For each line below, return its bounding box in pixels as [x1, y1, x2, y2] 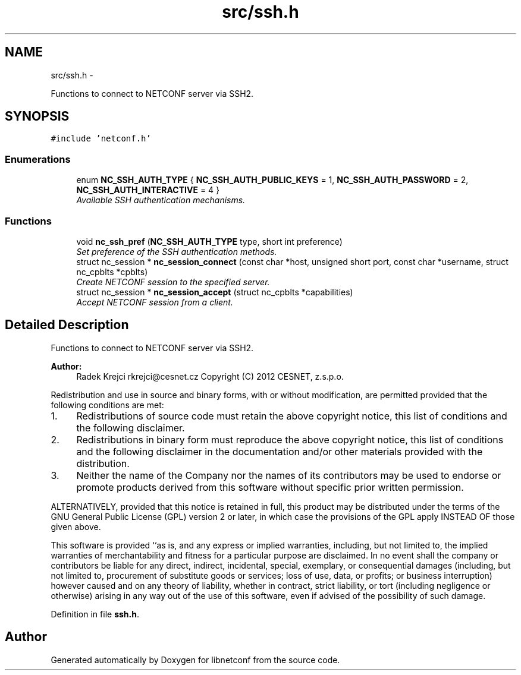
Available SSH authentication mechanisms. [76, 195, 246, 206]
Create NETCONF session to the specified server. [76, 276, 270, 287]
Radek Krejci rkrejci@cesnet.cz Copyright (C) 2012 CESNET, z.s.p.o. [76, 371, 344, 381]
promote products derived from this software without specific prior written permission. [76, 481, 464, 493]
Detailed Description [5, 317, 129, 333]
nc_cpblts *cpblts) [76, 266, 148, 277]
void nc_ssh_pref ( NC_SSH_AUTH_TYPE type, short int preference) [76, 236, 343, 247]
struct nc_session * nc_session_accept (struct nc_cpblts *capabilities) [76, 286, 353, 297]
